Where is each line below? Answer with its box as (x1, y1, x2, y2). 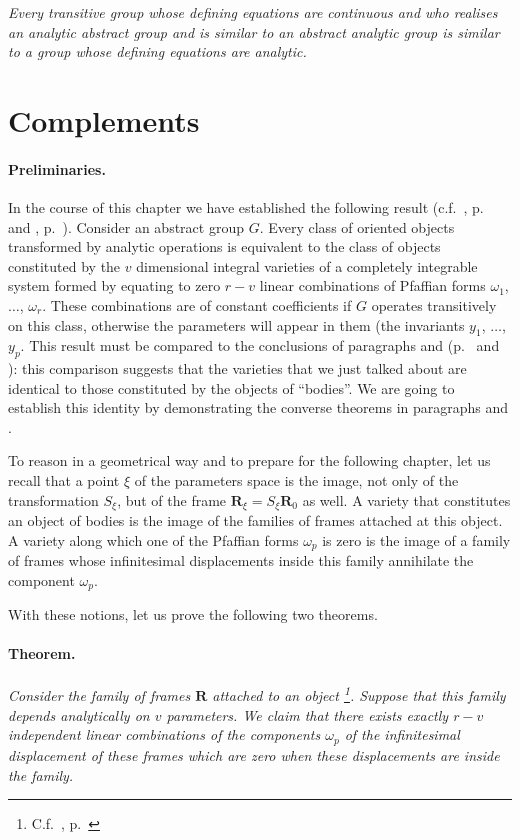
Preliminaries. (8, 158, 106, 179)
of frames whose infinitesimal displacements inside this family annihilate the (8, 550, 474, 571)
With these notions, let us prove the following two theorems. (8, 604, 378, 625)
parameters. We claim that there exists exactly (166, 704, 449, 725)
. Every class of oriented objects (259, 216, 455, 237)
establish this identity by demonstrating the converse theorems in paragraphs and (8, 397, 509, 418)
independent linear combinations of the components (8, 724, 321, 745)
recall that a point (8, 470, 120, 491)
